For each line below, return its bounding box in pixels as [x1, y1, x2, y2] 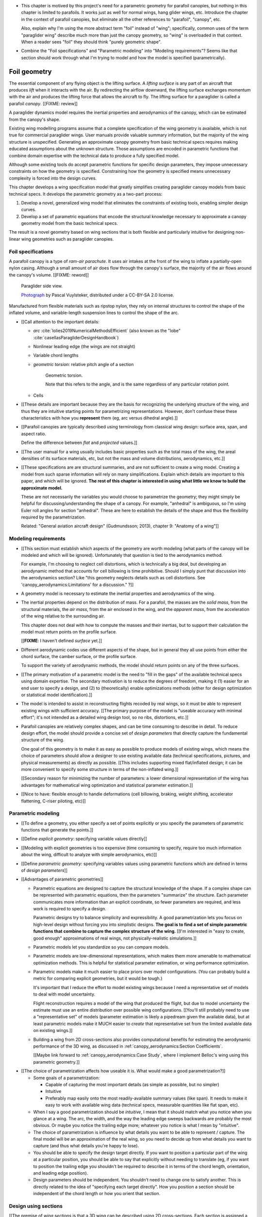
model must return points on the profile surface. [21, 628, 117, 635]
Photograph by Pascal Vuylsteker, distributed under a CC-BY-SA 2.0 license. [21, 292, 174, 298]
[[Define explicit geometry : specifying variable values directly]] [21, 836, 147, 842]
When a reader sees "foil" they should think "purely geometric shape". [21, 39, 162, 45]
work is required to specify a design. [33, 905, 107, 911]
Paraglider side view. [21, 283, 63, 289]
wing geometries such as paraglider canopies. [21, 236, 114, 242]
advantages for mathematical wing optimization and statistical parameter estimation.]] [21, 782, 194, 788]
